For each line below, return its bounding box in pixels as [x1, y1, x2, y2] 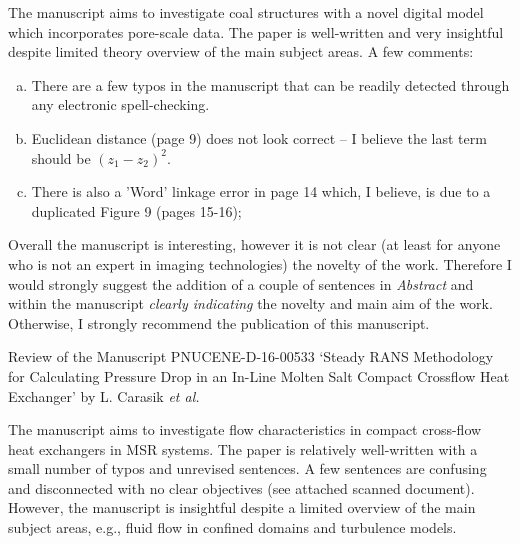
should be [31, 147, 91, 168]
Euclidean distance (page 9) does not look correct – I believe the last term [31, 127, 487, 148]
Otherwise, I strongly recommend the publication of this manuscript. [8, 312, 430, 333]
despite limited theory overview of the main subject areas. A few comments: [8, 41, 474, 62]
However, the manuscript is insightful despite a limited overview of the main [8, 497, 476, 518]
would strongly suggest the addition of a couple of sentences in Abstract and [8, 273, 474, 294]
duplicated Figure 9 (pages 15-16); [31, 200, 242, 221]
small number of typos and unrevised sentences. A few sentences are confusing [8, 458, 487, 479]
